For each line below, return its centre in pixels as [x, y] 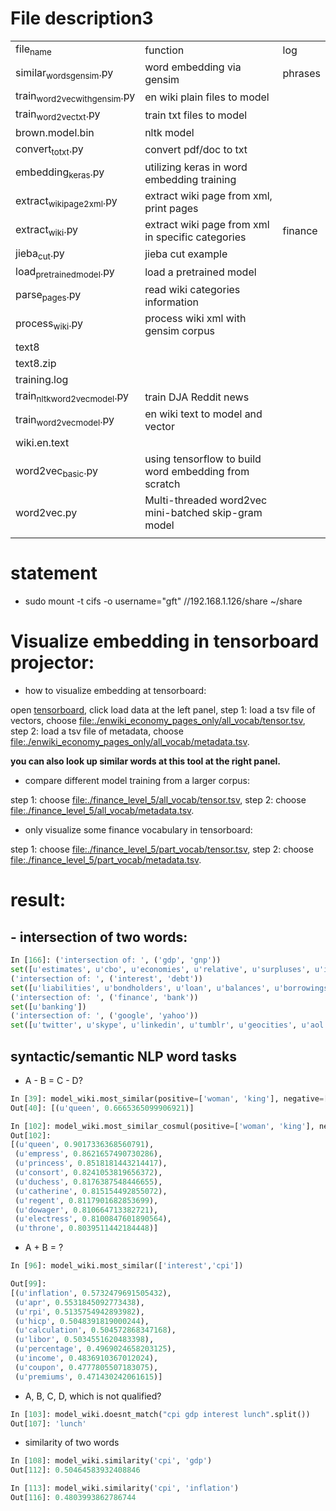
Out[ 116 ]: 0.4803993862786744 [73, 1498]
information [171, 302]
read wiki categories [192, 290]
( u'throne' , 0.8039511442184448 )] [86, 1228]
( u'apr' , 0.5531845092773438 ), [79, 1302]
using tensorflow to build [203, 459]
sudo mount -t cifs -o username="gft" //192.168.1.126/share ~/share [163, 601]
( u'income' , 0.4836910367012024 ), [86, 1358]
